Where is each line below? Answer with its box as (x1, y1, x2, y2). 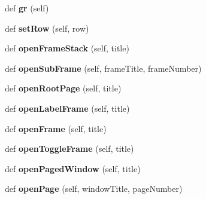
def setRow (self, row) (5, 22, 89, 34)
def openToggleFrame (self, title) (5, 142, 134, 155)
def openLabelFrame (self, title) (5, 102, 130, 114)
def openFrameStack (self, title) (5, 42, 129, 54)
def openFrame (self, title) (5, 122, 107, 134)
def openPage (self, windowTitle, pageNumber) (5, 182, 183, 195)
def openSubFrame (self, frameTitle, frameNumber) (5, 62, 202, 74)
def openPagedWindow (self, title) (5, 162, 141, 174)
